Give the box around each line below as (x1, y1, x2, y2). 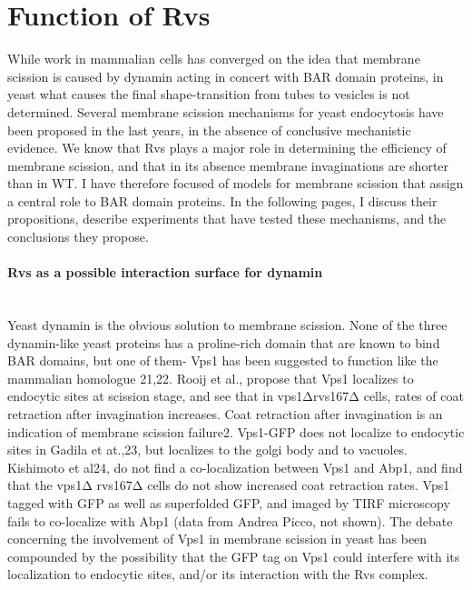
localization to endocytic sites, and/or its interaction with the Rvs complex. (7, 565, 428, 584)
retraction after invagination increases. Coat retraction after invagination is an (7, 405, 443, 424)
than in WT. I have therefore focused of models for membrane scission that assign (7, 174, 464, 193)
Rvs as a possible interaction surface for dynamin (7, 263, 323, 282)
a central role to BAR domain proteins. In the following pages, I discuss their (7, 191, 438, 210)
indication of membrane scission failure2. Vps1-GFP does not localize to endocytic (7, 422, 465, 441)
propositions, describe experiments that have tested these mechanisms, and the (7, 209, 447, 228)
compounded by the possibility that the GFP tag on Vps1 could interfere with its (7, 546, 460, 565)
